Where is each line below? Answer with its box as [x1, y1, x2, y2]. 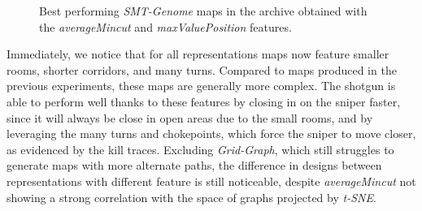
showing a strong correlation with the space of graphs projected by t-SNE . [7, 188, 376, 205]
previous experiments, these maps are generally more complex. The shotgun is [7, 77, 396, 94]
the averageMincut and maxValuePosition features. [39, 18, 292, 35]
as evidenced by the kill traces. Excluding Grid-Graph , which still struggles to [7, 140, 394, 157]
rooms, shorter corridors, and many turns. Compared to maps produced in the [7, 61, 397, 78]
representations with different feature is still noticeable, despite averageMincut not [7, 172, 416, 189]
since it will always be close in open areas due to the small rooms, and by [7, 109, 373, 126]
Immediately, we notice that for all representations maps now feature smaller [7, 45, 389, 62]
